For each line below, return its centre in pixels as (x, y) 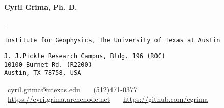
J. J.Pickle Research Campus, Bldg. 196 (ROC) (85, 56)
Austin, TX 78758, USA (43, 73)
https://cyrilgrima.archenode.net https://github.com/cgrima (108, 99)
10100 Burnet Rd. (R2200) (48, 64)
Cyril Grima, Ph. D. (41, 7)
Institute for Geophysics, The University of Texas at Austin (112, 40)
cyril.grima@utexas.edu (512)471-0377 (72, 89)
